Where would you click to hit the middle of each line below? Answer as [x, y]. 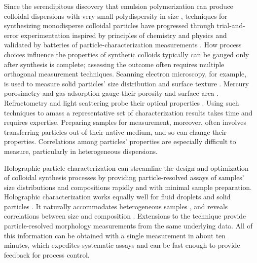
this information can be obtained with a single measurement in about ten [115, 235]
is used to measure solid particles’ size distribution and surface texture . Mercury [127, 83]
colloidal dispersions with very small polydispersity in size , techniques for [116, 16]
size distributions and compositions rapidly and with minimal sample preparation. [128, 187]
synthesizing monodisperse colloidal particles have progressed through [109, 25]
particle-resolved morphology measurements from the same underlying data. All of [128, 226]
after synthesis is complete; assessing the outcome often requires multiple [114, 64]
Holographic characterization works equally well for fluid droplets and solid [117, 197]
